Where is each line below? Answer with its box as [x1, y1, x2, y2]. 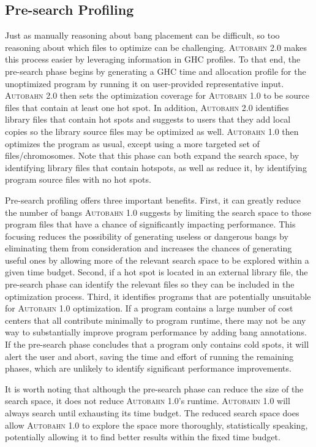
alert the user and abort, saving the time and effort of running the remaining [5, 350, 294, 362]
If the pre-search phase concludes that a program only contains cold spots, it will [5, 338, 309, 351]
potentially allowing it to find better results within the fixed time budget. [5, 430, 280, 443]
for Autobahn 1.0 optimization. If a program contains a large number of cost [5, 302, 293, 315]
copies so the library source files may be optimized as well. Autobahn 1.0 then [5, 124, 299, 137]
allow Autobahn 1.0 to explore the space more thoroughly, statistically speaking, [5, 418, 308, 431]
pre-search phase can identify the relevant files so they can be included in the [5, 278, 295, 291]
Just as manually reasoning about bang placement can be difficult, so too [5, 29, 280, 42]
